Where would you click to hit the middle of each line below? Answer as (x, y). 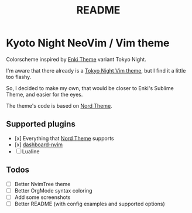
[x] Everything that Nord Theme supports (64, 138)
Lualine (31, 151)
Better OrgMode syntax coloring (53, 190)
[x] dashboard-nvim (39, 145)
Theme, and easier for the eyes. (44, 94)
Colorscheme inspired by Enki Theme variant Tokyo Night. (76, 59)
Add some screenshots (42, 197)
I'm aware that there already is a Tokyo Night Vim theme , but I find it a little (96, 70)
